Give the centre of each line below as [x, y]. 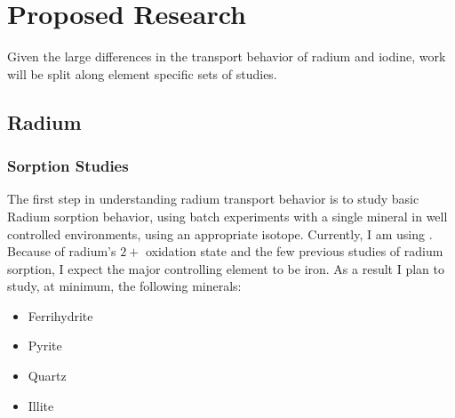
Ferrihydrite [60, 315]
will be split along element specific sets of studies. [142, 73]
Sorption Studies [68, 166]
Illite [41, 405]
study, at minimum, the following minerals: [124, 286]
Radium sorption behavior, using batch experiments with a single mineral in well [227, 216]
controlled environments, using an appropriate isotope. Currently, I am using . [220, 233]
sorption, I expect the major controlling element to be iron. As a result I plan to [226, 268]
